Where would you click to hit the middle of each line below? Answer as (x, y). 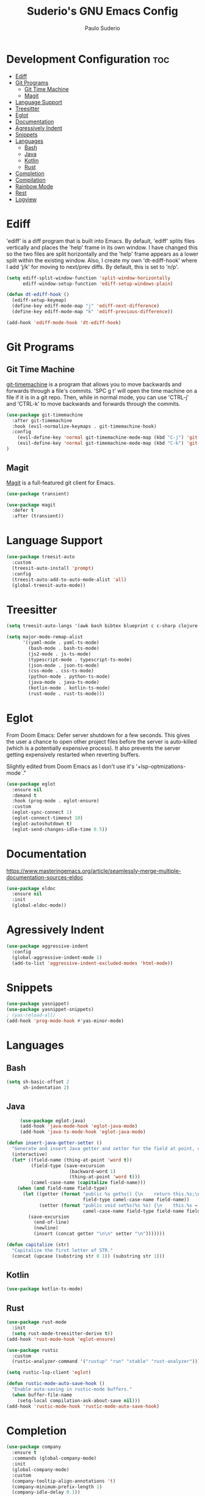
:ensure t (24, 1453)
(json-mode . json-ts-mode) (64, 665)
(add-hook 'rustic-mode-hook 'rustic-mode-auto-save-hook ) (83, 1406)
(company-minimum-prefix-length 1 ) (57, 1487)
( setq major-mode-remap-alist (45, 637)
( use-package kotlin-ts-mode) (45, 1289)
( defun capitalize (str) (38, 1245)
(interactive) (30, 1154)
